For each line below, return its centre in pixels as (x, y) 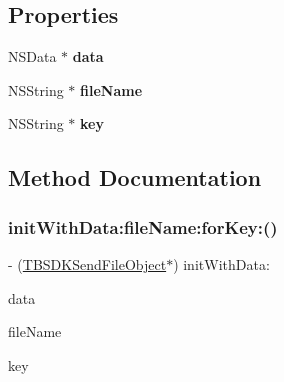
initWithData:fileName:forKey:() (143, 226)
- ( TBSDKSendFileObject (87, 263)
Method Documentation (135, 177)
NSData (32, 56)
